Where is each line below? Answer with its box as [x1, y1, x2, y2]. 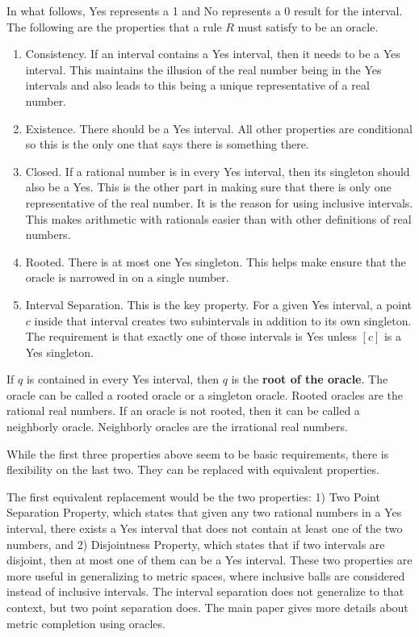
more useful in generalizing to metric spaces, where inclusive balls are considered [6, 567, 405, 584]
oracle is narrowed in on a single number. [25, 269, 229, 286]
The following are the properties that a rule [6, 18, 222, 35]
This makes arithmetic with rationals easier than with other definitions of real [25, 210, 412, 227]
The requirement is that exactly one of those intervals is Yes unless [25, 328, 357, 345]
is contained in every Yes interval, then [26, 371, 220, 388]
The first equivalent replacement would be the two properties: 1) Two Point [6, 488, 380, 505]
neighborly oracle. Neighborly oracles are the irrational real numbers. [6, 418, 348, 435]
